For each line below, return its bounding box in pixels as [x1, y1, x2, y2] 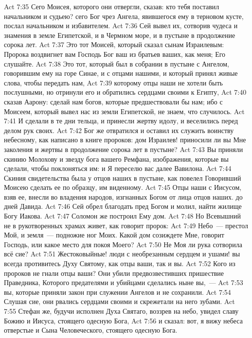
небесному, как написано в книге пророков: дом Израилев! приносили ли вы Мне [4, 135, 246, 145]
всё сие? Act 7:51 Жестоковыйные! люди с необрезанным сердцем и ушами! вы [4, 249, 240, 259]
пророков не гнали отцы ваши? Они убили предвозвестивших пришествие [4, 268, 224, 278]
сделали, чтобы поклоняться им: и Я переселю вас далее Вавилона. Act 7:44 [4, 163, 232, 173]
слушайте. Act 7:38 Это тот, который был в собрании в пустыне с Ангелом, [4, 58, 229, 68]
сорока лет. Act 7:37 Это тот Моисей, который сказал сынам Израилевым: [4, 39, 224, 50]
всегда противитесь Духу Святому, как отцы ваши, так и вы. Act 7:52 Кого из [4, 258, 235, 269]
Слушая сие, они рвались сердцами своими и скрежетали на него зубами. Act [4, 296, 235, 306]
